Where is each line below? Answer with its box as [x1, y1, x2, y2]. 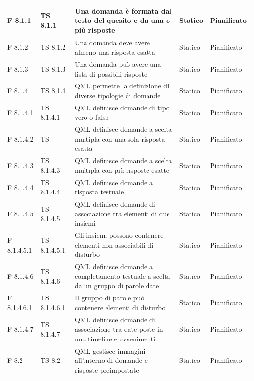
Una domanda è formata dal [74, 5, 171, 16]
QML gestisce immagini [74, 345, 146, 356]
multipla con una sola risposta [74, 133, 165, 144]
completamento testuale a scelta [74, 271, 170, 281]
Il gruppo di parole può [74, 293, 145, 303]
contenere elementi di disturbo [74, 302, 166, 312]
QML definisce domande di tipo [74, 102, 169, 112]
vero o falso [74, 112, 109, 122]
